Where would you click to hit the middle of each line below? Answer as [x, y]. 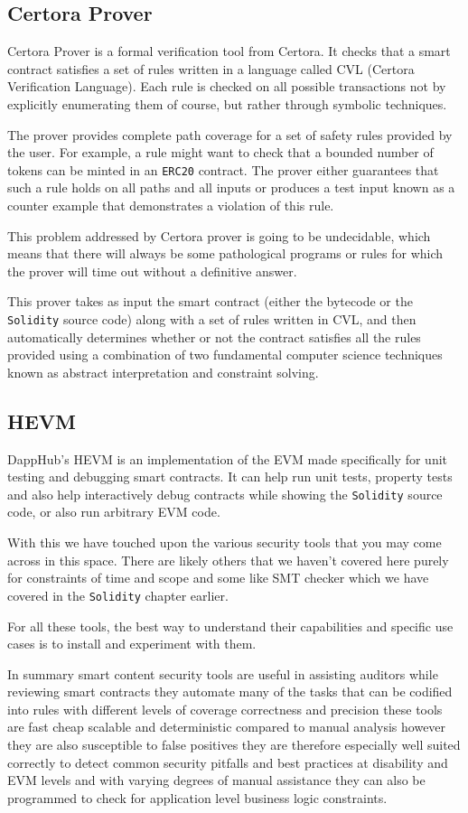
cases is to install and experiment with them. [132, 644]
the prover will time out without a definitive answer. [152, 271]
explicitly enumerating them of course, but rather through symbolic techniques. [227, 103]
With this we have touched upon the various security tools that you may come [225, 542]
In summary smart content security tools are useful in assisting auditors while [223, 673]
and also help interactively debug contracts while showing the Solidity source [225, 494]
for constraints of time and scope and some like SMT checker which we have [218, 578]
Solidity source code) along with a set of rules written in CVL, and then [212, 318]
